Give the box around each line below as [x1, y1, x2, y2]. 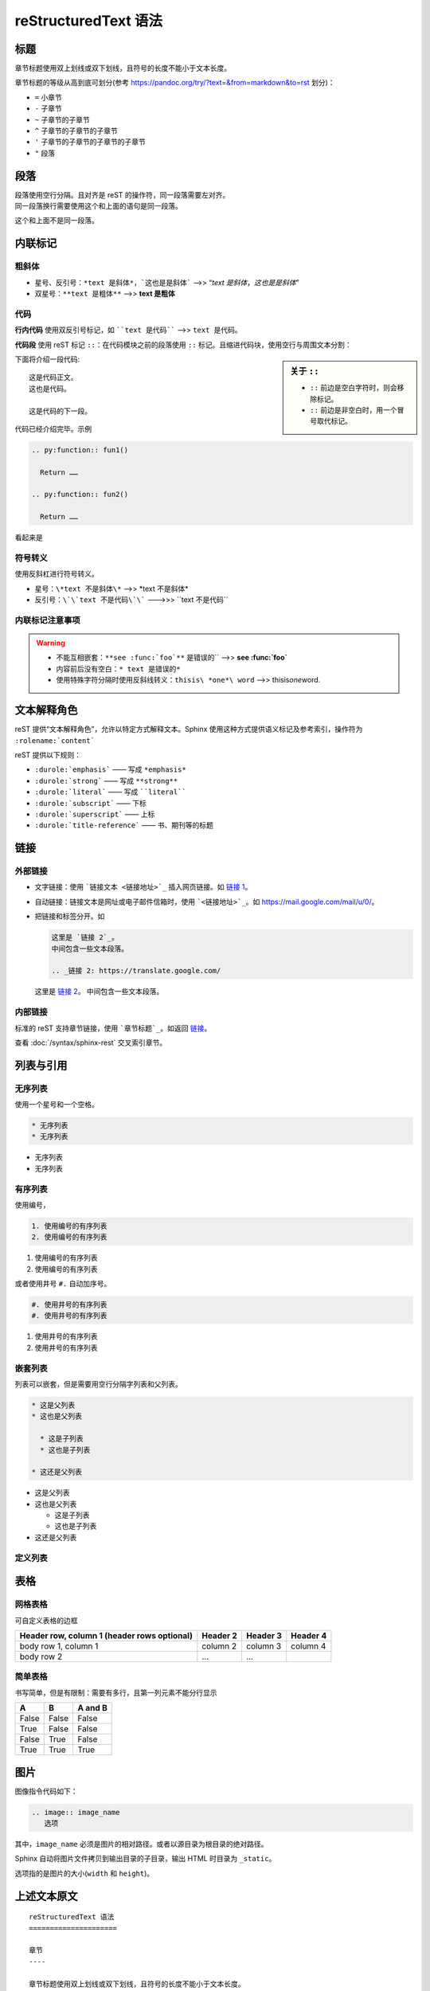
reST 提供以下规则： [14, 749, 82, 760]
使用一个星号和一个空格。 [14, 1100, 99, 1109]
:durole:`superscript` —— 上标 [34, 809, 155, 819]
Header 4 [291, 1629, 327, 1641]
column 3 [245, 1641, 282, 1652]
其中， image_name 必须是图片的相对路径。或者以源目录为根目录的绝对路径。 [14, 1839, 268, 1848]
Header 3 [245, 1629, 283, 1641]
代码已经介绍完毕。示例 [14, 424, 92, 433]
